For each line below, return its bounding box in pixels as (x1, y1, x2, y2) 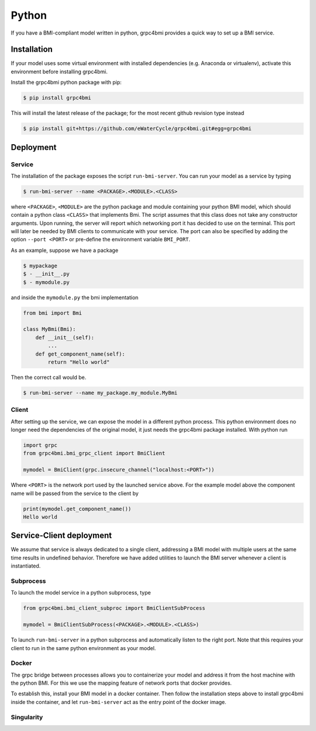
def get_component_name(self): (35, 350, 125, 357)
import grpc (23, 442, 58, 449)
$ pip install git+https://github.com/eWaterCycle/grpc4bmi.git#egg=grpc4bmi (23, 125, 252, 132)
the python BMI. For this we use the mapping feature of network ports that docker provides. (11, 679, 232, 686)
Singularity (11, 713, 43, 721)
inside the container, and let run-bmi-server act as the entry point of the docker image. (11, 698, 226, 705)
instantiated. (11, 562, 41, 569)
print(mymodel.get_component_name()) (23, 505, 132, 512)
